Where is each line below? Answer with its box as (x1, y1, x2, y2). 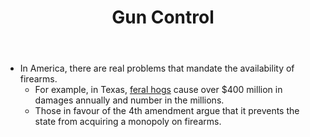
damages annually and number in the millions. (34, 94, 225, 106)
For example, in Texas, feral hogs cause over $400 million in (34, 84, 283, 96)
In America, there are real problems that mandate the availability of (19, 62, 295, 75)
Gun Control (111, 6, 215, 29)
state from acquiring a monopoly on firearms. (34, 116, 222, 128)
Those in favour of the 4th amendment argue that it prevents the (34, 105, 300, 117)
